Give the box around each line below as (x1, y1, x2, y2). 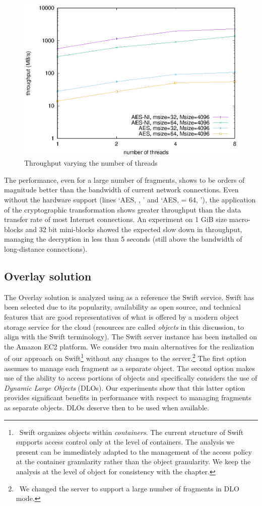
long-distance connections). (4, 244, 88, 254)
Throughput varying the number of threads (24, 158, 158, 168)
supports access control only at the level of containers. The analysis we (16, 437, 235, 447)
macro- (229, 214, 250, 225)
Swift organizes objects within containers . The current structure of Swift (19, 426, 244, 437)
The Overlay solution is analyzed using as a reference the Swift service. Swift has (4, 292, 254, 302)
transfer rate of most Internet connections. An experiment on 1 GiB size (4, 214, 227, 225)
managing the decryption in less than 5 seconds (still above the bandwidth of (4, 234, 242, 244)
